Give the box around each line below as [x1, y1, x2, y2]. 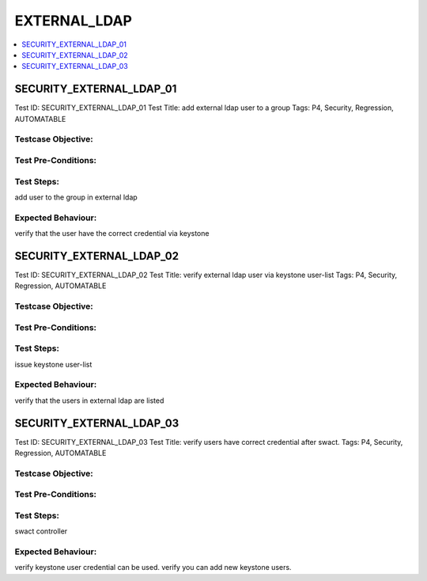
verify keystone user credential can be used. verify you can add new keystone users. [14, 563, 292, 572]
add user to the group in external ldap [14, 192, 138, 202]
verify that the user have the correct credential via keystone [14, 229, 210, 238]
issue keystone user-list [14, 359, 93, 369]
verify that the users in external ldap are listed [14, 396, 164, 405]
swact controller [14, 526, 68, 536]
